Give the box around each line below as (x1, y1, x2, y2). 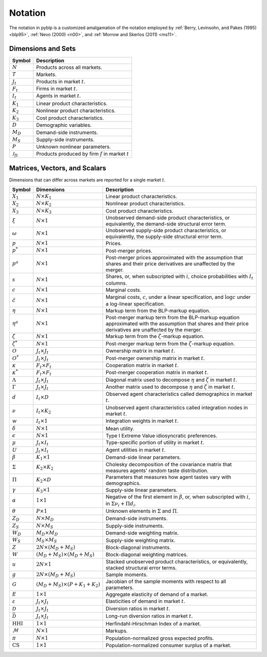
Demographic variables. (36, 122, 92, 128)
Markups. (105, 627, 128, 634)
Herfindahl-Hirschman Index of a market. (105, 620, 201, 627)
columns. (105, 280, 127, 287)
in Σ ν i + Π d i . (105, 500, 137, 508)
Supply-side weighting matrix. (105, 536, 176, 543)
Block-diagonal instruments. (105, 544, 171, 551)
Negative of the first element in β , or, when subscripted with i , (105, 493, 250, 500)
